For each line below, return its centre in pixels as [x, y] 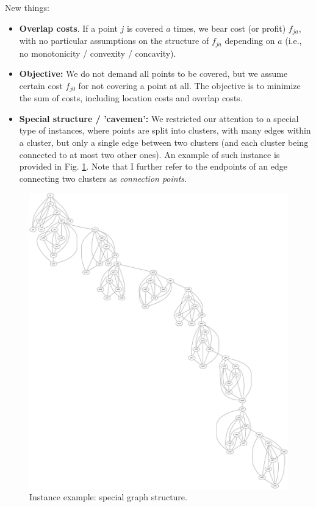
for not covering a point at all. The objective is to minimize [189, 85]
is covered [145, 28]
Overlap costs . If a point [68, 28]
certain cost [41, 85]
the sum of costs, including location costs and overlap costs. [131, 98]
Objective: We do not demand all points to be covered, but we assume [153, 74]
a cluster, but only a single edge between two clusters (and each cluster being [164, 142]
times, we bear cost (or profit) [230, 28]
